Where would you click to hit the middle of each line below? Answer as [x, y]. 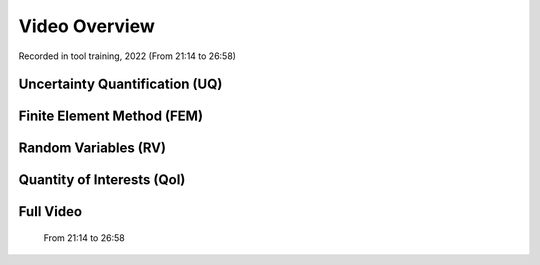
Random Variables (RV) [92, 148]
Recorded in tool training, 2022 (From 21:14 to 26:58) [127, 56]
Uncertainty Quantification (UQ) [120, 84]
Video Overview [86, 26]
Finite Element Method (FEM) [111, 116]
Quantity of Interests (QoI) [102, 180]
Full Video [50, 211]
